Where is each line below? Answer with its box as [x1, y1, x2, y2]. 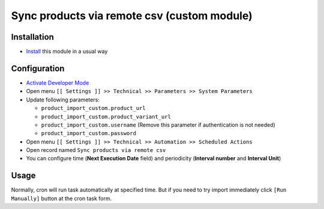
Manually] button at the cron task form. [11, 195, 112, 202]
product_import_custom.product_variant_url [41, 113, 171, 120]
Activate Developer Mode [26, 79, 89, 86]
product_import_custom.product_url [41, 105, 146, 112]
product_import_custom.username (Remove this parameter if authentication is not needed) [41, 121, 275, 129]
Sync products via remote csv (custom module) [11, 9, 253, 22]
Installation [11, 32, 54, 42]
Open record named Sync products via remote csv [26, 147, 166, 154]
